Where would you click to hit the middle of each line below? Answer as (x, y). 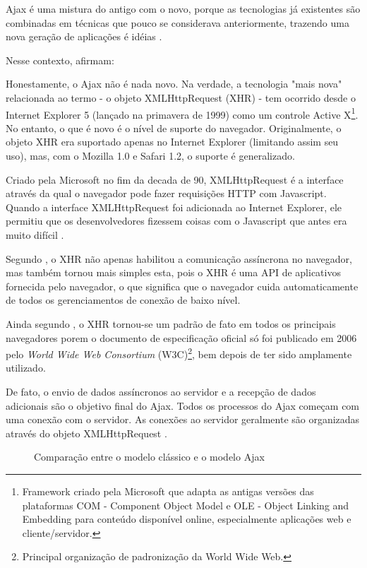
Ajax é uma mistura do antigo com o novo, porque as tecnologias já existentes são (183, 8)
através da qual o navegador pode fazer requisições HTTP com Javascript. (166, 193)
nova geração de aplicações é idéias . (84, 36)
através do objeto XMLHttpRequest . (86, 433)
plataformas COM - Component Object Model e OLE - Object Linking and (186, 505)
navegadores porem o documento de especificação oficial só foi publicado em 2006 (181, 337)
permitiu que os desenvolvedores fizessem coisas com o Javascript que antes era (176, 221)
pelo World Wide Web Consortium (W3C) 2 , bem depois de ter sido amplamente (179, 353)
